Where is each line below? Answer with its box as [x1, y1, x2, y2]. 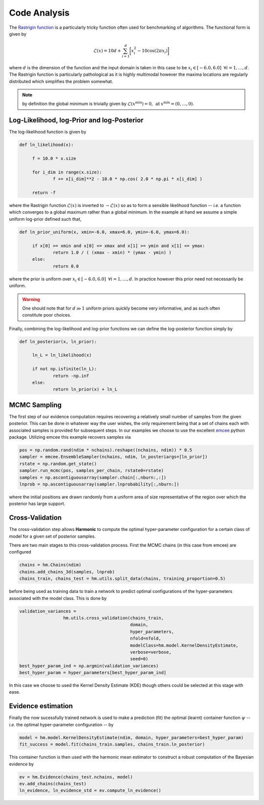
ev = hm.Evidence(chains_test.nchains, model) [19, 774, 133, 780]
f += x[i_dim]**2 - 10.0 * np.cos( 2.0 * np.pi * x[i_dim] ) [53, 176, 203, 182]
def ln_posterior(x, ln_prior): [19, 339, 97, 344]
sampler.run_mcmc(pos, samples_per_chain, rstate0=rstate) [19, 468, 164, 473]
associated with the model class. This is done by [9, 595, 107, 601]
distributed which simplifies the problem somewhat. [9, 78, 113, 84]
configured [9, 549, 31, 555]
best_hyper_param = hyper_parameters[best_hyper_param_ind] [19, 670, 167, 676]
